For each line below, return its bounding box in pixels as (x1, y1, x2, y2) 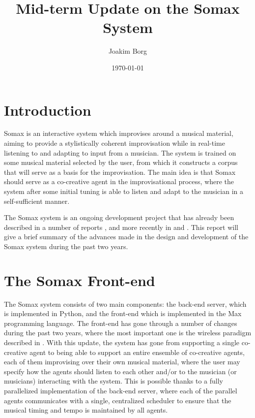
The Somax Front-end (4, 270, 155, 290)
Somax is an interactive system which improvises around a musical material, (4, 128, 233, 138)
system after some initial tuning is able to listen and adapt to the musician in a (4, 186, 243, 196)
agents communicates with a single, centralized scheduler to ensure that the (4, 395, 231, 405)
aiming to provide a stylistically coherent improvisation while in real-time (4, 138, 225, 148)
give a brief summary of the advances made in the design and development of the (4, 231, 249, 242)
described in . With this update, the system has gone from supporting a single (4, 337, 240, 348)
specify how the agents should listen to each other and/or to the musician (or (4, 366, 237, 376)
